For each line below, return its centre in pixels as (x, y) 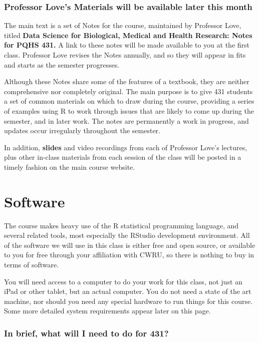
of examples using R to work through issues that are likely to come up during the (129, 110)
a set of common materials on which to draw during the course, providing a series (129, 101)
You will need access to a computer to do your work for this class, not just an (123, 281)
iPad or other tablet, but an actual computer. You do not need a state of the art (128, 291)
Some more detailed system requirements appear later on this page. (107, 311)
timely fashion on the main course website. (70, 166)
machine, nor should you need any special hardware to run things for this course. (128, 301)
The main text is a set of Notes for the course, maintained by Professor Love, (123, 25)
